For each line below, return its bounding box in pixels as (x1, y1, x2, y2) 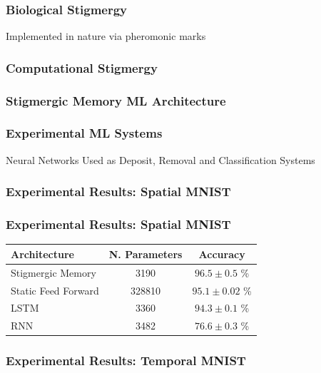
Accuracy (198, 246, 245, 261)
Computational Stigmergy (6, 58, 158, 76)
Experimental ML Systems (6, 124, 163, 142)
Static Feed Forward (11, 282, 99, 297)
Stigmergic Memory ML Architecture (6, 91, 226, 109)
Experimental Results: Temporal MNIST (6, 352, 246, 369)
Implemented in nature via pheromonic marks (6, 29, 206, 44)
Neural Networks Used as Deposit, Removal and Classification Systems (6, 152, 315, 167)
